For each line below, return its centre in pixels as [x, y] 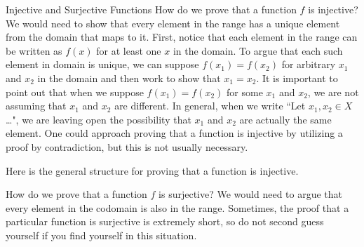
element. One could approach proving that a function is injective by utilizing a [174, 133]
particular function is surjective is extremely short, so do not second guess [165, 221]
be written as [34, 50]
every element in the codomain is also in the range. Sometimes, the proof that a [177, 207]
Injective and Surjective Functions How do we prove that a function [151, 9]
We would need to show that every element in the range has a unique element [173, 23]
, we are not [333, 92]
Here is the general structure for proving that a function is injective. [152, 170]
